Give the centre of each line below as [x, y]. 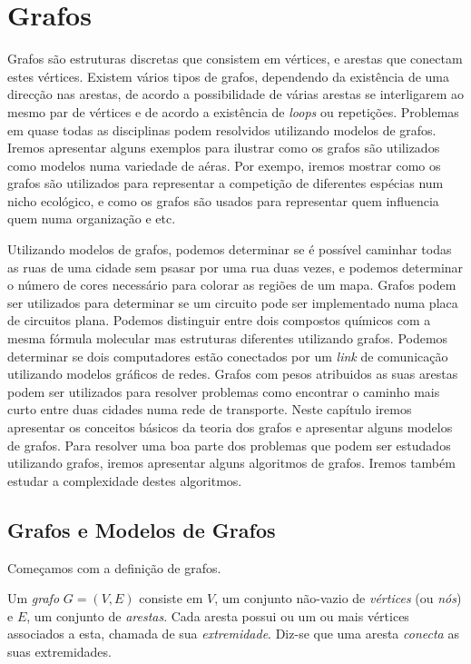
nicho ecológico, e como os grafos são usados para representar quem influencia [223, 200]
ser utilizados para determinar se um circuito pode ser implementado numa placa [233, 302]
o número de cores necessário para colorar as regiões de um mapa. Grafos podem [232, 285]
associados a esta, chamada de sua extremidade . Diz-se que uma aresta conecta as [233, 634]
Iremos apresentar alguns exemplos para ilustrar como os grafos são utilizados [224, 148]
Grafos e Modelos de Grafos [142, 529]
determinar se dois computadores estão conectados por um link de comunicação [228, 356]
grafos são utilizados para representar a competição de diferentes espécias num [226, 183]
